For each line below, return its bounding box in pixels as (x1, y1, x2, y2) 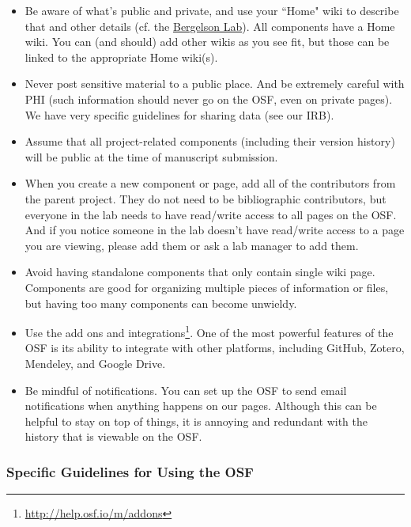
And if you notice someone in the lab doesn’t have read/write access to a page (25, 222, 405, 238)
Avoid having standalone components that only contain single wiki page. (25, 263, 375, 280)
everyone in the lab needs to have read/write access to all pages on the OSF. (25, 206, 397, 222)
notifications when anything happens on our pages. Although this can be (25, 397, 377, 414)
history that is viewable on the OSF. (25, 428, 202, 445)
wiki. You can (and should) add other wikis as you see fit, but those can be (25, 33, 390, 50)
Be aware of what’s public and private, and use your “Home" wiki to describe (25, 2, 399, 18)
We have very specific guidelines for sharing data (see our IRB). (25, 106, 334, 123)
